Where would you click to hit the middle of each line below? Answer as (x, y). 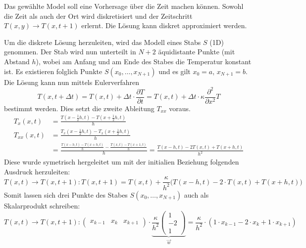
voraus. (180, 108)
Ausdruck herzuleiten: (37, 171)
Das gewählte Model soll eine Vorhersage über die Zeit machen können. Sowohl (124, 6)
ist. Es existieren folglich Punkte (53, 71)
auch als (196, 194)
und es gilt (175, 71)
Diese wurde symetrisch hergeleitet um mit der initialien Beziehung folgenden (122, 162)
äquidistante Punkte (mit (197, 52)
